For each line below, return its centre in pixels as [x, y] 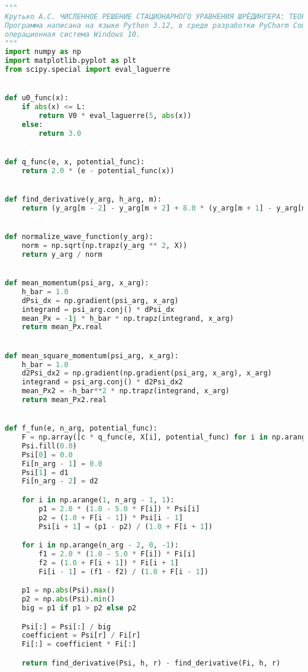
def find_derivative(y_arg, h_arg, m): [83, 200]
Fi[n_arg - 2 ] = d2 [60, 481]
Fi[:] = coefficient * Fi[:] [79, 644]
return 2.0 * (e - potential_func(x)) [98, 171]
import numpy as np [43, 52]
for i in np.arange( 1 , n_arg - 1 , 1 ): [98, 500]
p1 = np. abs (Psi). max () [68, 590]
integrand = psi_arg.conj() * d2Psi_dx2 [102, 382]
